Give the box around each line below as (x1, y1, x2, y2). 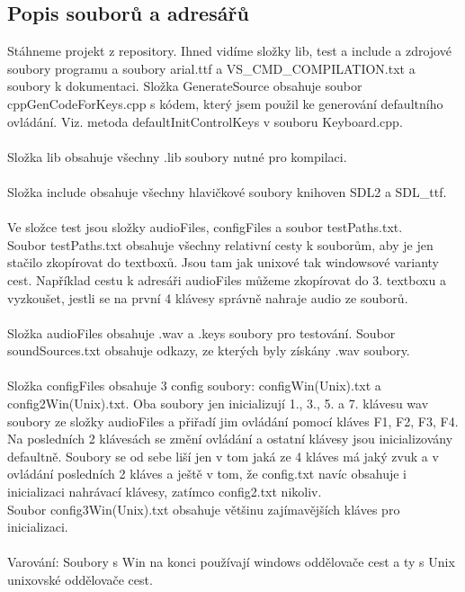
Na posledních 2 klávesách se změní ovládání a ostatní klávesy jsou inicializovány (7, 429, 453, 448)
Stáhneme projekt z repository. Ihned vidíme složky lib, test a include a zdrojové (7, 41, 452, 60)
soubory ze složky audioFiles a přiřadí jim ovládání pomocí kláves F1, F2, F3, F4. (7, 411, 459, 430)
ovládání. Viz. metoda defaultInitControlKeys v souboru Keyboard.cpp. (7, 112, 403, 130)
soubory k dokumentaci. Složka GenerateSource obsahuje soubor (7, 76, 362, 95)
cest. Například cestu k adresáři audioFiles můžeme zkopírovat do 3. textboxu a (7, 270, 446, 289)
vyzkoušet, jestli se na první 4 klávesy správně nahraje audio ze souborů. (7, 288, 408, 307)
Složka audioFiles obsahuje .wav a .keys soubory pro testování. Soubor (7, 323, 396, 342)
